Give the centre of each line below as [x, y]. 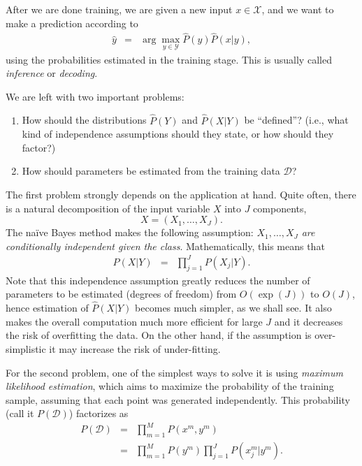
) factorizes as [99, 413]
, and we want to [298, 9]
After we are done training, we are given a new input [119, 9]
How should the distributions [84, 120]
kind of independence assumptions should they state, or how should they [178, 134]
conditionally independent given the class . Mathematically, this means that [165, 246]
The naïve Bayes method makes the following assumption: [130, 232]
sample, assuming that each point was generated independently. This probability [178, 399]
